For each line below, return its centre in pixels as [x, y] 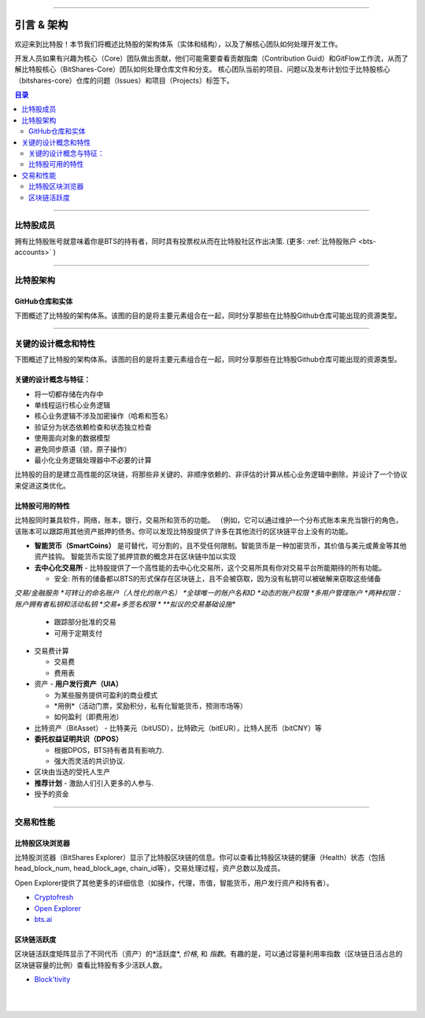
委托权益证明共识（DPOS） [79, 739]
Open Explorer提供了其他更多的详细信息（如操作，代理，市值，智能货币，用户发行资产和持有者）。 [174, 883]
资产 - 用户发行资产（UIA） [78, 684]
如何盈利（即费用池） [89, 717]
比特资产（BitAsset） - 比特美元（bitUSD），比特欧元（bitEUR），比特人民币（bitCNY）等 [178, 728]
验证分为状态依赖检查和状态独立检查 [93, 427]
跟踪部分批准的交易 [85, 622]
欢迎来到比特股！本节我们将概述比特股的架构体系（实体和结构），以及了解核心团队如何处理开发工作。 [178, 44]
